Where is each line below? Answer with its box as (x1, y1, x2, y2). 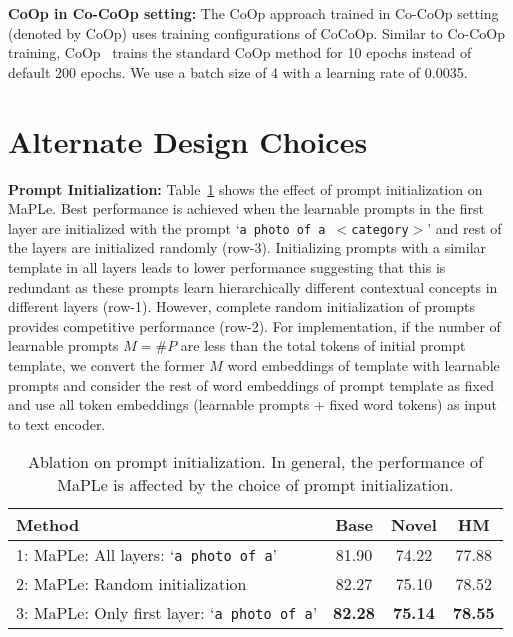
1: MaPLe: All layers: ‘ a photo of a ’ (16, 543, 278, 567)
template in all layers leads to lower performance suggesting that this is (8, 256, 446, 277)
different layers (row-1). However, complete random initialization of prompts (8, 296, 476, 317)
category (351, 222, 409, 237)
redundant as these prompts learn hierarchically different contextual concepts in (8, 276, 498, 297)
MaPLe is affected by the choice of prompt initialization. (57, 473, 454, 497)
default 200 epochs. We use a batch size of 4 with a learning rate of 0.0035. (8, 61, 468, 82)
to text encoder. (8, 413, 106, 434)
